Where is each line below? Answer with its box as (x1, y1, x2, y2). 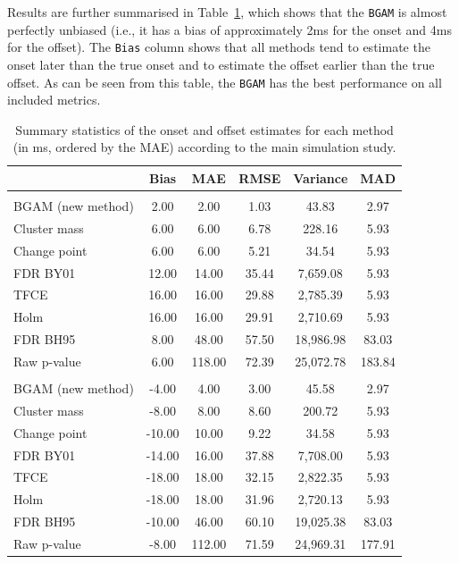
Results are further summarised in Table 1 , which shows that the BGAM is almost (7, 3, 447, 21)
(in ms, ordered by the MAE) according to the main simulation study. (13, 138, 396, 156)
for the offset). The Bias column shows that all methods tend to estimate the (7, 38, 430, 56)
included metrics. (7, 90, 101, 109)
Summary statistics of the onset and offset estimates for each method (15, 120, 394, 139)
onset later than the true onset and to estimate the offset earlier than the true (7, 55, 435, 73)
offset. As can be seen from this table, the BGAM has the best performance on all (7, 72, 442, 91)
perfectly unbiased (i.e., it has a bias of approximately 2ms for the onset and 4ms (7, 20, 452, 38)
